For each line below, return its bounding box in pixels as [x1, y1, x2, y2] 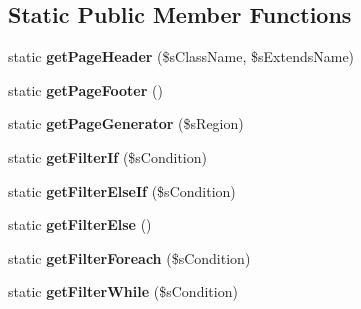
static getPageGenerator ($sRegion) [8, 113, 244, 134]
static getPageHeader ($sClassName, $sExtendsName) [8, 46, 355, 67]
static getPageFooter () [8, 79, 163, 100]
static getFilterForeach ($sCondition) [8, 247, 251, 268]
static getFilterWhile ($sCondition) [8, 281, 238, 302]
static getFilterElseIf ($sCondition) [8, 180, 236, 201]
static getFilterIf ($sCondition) [8, 146, 207, 167]
